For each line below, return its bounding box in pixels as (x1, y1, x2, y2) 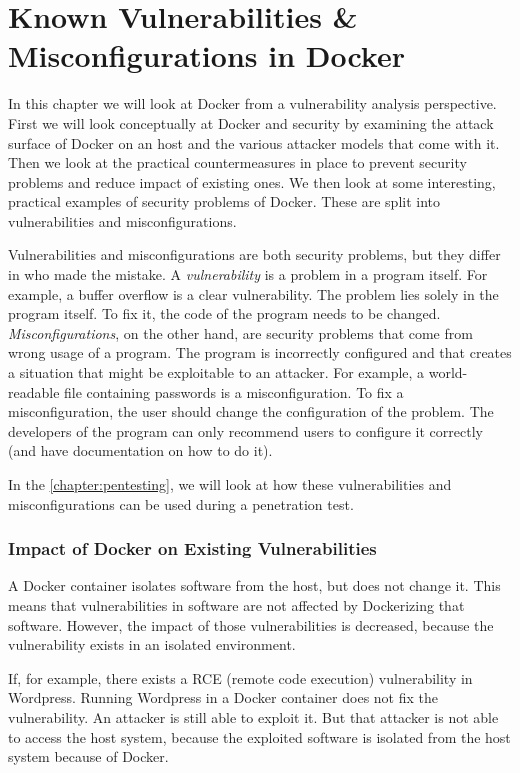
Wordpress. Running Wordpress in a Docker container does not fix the (8, 687, 438, 708)
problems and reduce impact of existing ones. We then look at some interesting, (8, 171, 496, 192)
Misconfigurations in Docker (8, 35, 405, 76)
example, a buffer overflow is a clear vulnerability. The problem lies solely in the (8, 283, 499, 304)
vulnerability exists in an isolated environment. (8, 634, 296, 655)
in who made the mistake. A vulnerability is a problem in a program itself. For (8, 264, 488, 285)
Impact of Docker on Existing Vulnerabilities (8, 536, 377, 561)
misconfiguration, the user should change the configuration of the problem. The (8, 401, 494, 422)
